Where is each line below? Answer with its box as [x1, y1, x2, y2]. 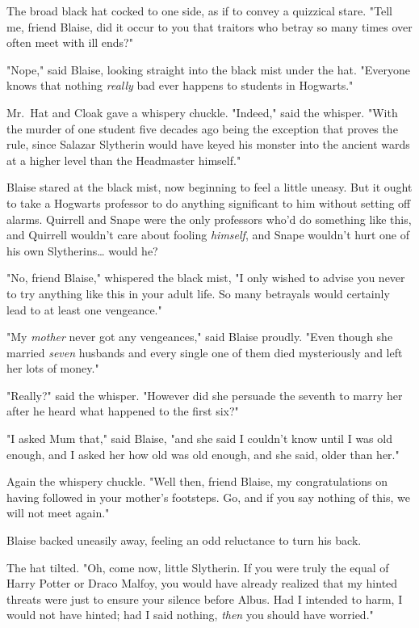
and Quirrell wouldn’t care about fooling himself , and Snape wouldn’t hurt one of [6, 226, 409, 243]
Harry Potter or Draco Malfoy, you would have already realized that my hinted [6, 575, 398, 592]
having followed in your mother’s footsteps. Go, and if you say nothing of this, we [6, 488, 410, 505]
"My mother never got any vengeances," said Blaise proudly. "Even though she [6, 328, 393, 345]
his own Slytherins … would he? [6, 242, 158, 259]
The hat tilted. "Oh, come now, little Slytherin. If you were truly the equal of [6, 558, 389, 575]
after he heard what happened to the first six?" [6, 403, 239, 419]
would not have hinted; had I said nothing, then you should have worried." [6, 606, 374, 623]
